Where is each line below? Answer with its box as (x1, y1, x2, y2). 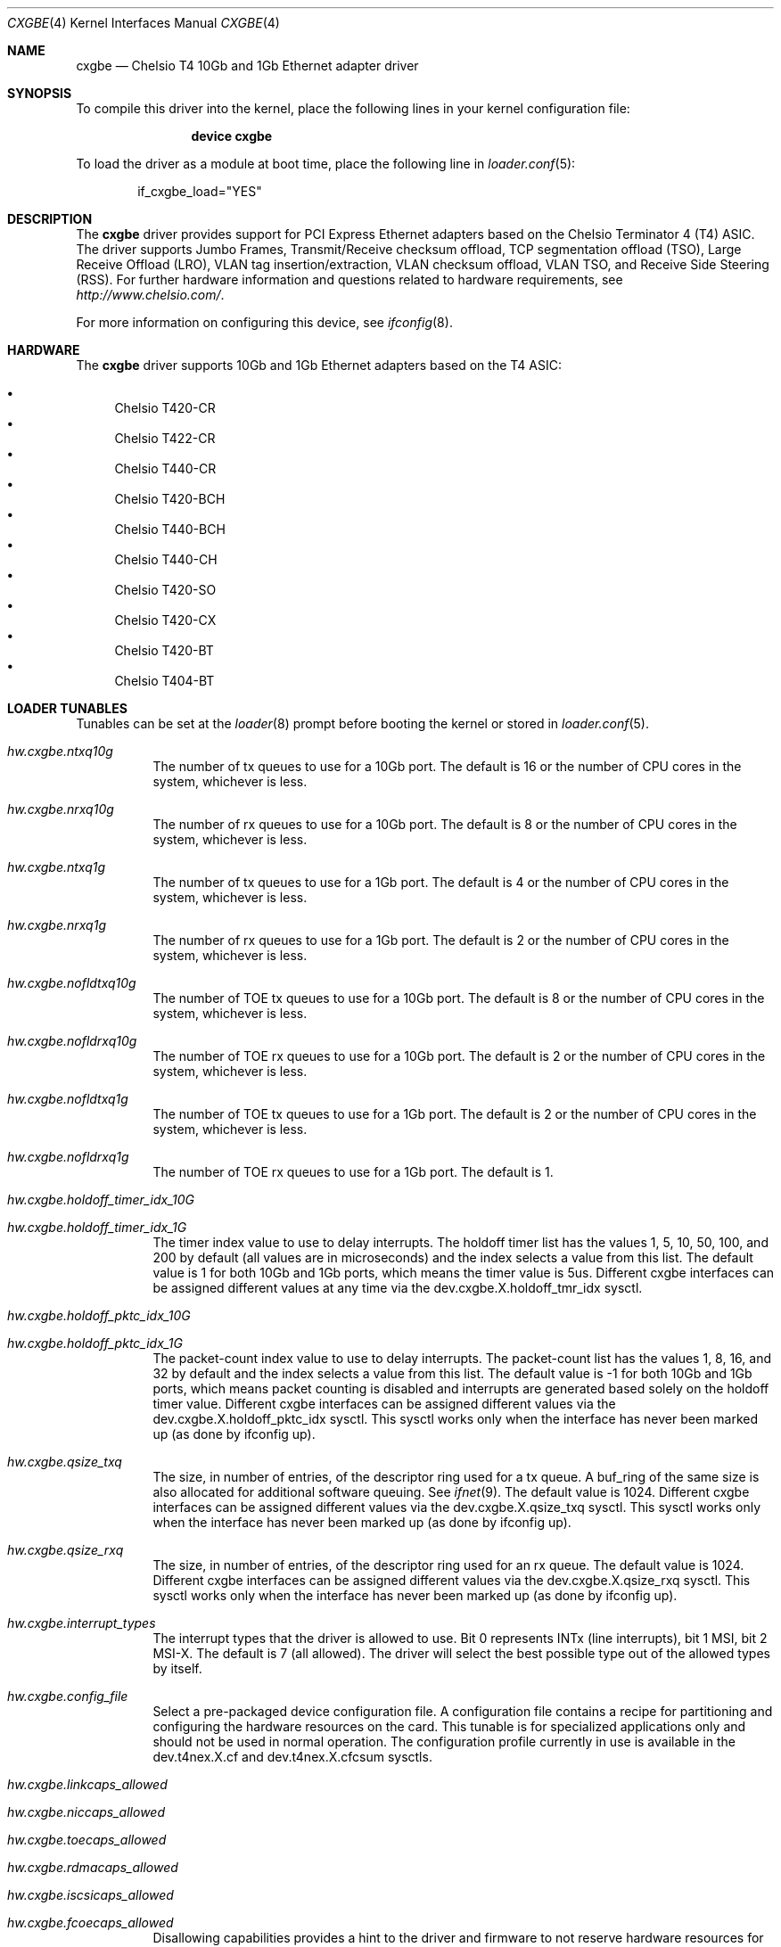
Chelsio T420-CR (114, 400, 216, 415)
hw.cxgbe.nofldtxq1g (7, 1091, 128, 1106)
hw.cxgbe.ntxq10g (7, 743, 113, 759)
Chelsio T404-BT (114, 673, 215, 688)
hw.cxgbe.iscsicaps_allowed (7, 1887, 174, 1902)
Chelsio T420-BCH (114, 491, 226, 506)
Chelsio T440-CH (114, 552, 218, 567)
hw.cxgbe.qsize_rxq (7, 1542, 124, 1557)
